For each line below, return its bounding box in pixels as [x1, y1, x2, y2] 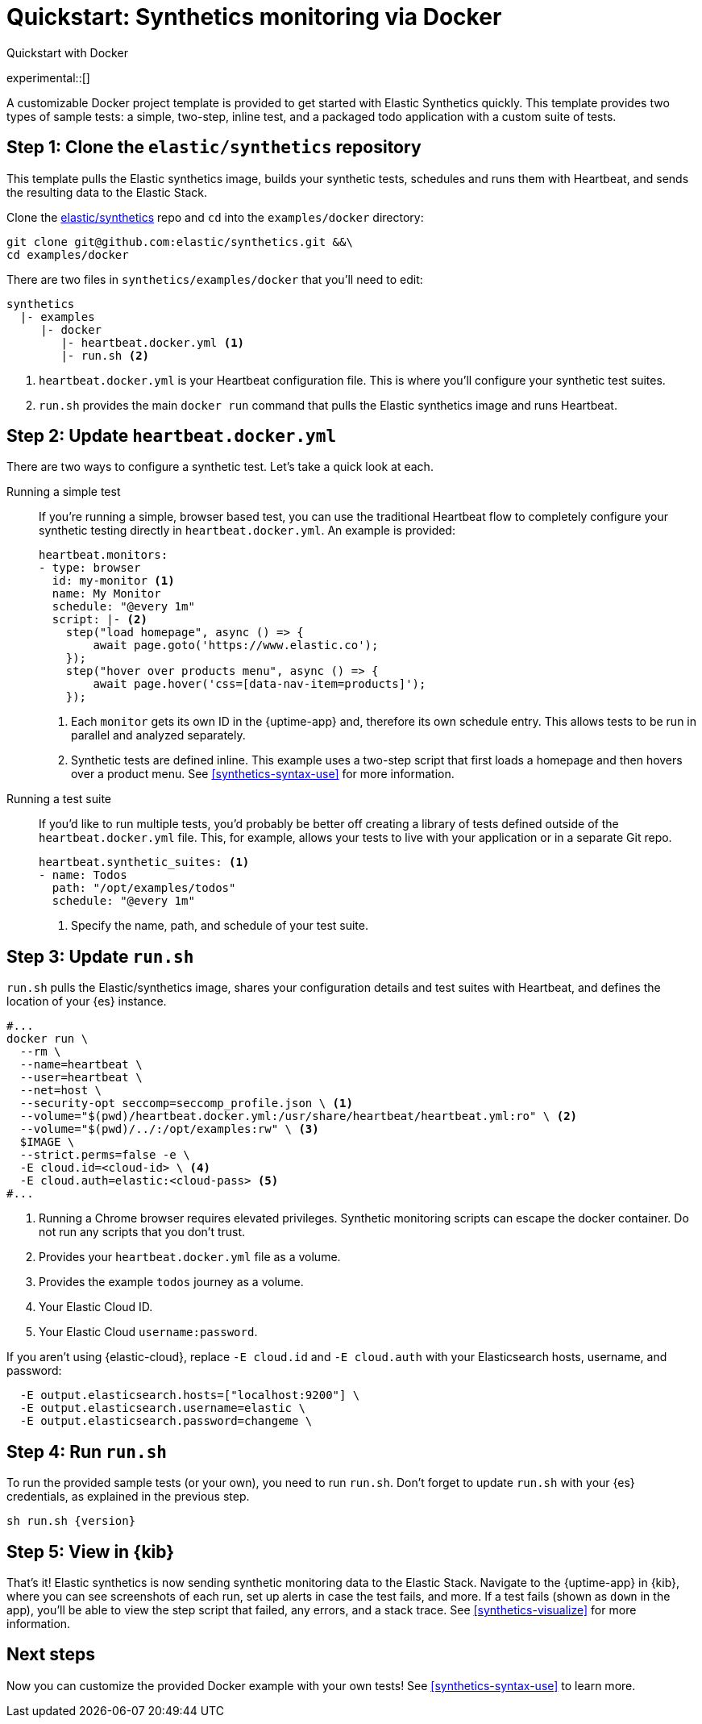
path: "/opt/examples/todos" [52, 881, 236, 895]
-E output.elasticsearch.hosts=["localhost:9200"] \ [19, 1389, 360, 1402]
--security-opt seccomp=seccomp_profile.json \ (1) [19, 1097, 353, 1110]
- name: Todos [39, 868, 127, 882]
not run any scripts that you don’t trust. [39, 1225, 246, 1239]
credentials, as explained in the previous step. [6, 1489, 250, 1504]
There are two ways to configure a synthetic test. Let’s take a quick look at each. [6, 460, 434, 474]
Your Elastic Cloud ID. [39, 1300, 153, 1314]
